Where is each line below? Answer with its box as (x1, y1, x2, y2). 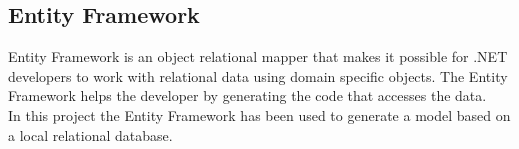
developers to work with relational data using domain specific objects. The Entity (8, 65, 508, 86)
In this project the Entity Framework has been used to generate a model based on (8, 104, 511, 125)
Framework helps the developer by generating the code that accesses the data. (8, 85, 487, 106)
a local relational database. (8, 124, 173, 145)
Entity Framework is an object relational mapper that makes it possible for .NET (8, 46, 508, 67)
